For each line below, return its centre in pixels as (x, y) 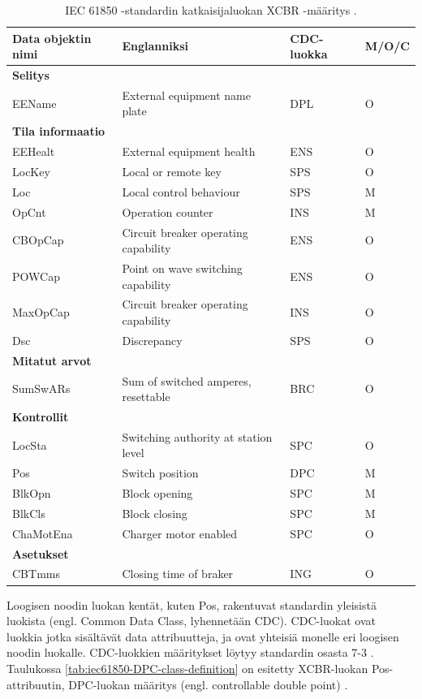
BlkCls (29, 513)
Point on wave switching (182, 268)
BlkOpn (32, 493)
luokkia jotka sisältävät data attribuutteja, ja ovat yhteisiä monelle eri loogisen (203, 636)
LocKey (31, 171)
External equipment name (186, 95)
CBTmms (36, 574)
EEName (34, 103)
